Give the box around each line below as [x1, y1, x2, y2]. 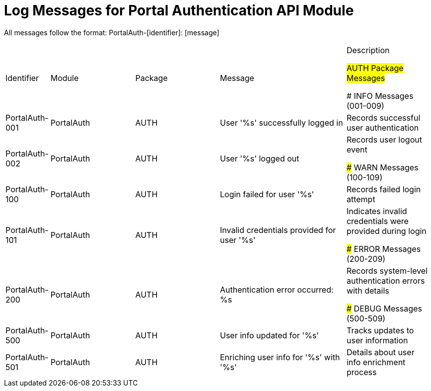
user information [346, 335, 408, 345]
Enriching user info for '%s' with [220, 352, 340, 362]
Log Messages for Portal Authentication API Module [4, 2, 354, 19]
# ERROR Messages [346, 243, 421, 254]
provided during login [346, 226, 427, 236]
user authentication [346, 122, 419, 133]
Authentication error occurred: [220, 284, 334, 295]
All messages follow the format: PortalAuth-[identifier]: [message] [4, 28, 219, 37]
